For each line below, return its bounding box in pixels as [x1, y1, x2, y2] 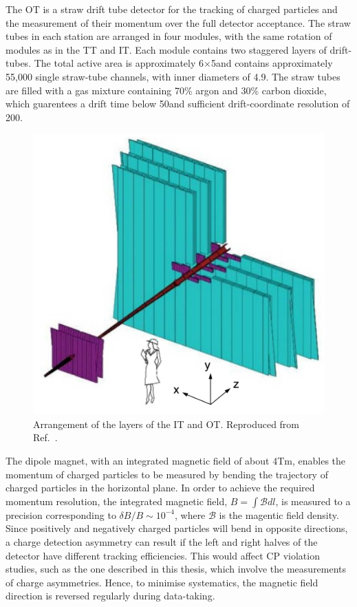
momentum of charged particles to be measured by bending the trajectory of [6, 467, 328, 481]
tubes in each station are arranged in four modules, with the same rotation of [6, 29, 332, 43]
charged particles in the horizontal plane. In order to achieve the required [6, 480, 315, 495]
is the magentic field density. [219, 507, 339, 522]
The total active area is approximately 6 [34, 56, 204, 70]
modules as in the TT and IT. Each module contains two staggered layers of [6, 42, 327, 56]
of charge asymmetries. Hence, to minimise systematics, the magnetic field [6, 575, 318, 589]
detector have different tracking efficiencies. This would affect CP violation [6, 548, 320, 562]
